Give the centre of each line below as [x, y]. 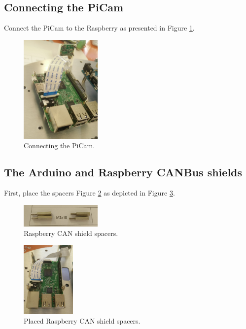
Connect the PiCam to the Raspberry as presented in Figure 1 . [99, 28]
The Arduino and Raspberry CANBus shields [123, 172]
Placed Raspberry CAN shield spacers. [82, 321]
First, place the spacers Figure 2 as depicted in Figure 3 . [89, 192]
